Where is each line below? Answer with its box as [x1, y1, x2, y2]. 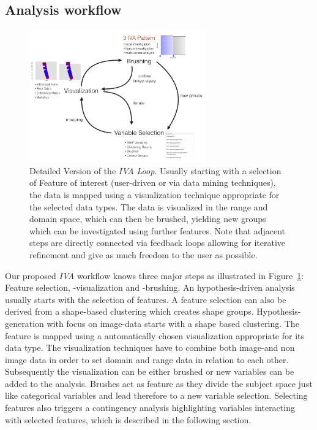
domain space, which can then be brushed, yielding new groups [29, 212, 266, 225]
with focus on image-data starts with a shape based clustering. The [47, 317, 299, 329]
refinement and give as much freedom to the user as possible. [29, 248, 258, 261]
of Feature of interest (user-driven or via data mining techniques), [29, 176, 276, 189]
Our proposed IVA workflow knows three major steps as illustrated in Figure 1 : [5, 269, 304, 282]
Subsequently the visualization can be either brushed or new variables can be [5, 365, 294, 378]
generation [5, 317, 44, 329]
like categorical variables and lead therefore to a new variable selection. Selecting [5, 389, 308, 402]
